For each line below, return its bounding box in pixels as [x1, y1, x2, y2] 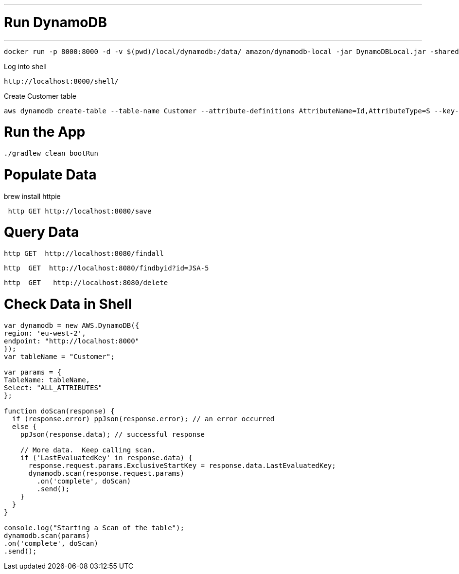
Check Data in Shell [4, 295, 132, 312]
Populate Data [4, 166, 97, 183]
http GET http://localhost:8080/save [8, 207, 152, 215]
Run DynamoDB [4, 14, 107, 31]
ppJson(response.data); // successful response [20, 430, 205, 438]
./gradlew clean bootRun [4, 149, 98, 157]
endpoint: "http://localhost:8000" [4, 337, 140, 345]
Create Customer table [4, 91, 76, 100]
